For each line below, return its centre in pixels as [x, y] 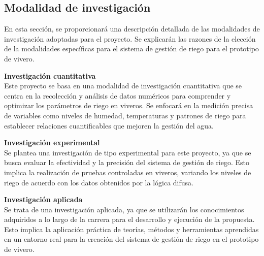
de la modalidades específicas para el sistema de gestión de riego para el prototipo [131, 49]
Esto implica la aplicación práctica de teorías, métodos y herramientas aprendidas [131, 229]
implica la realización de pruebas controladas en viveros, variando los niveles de [128, 172]
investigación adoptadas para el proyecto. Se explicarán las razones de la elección [130, 38]
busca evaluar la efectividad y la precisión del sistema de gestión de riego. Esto [127, 162]
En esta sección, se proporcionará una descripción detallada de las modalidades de [132, 29]
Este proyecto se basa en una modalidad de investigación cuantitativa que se [123, 86]
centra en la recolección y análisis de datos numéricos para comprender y [118, 95]
